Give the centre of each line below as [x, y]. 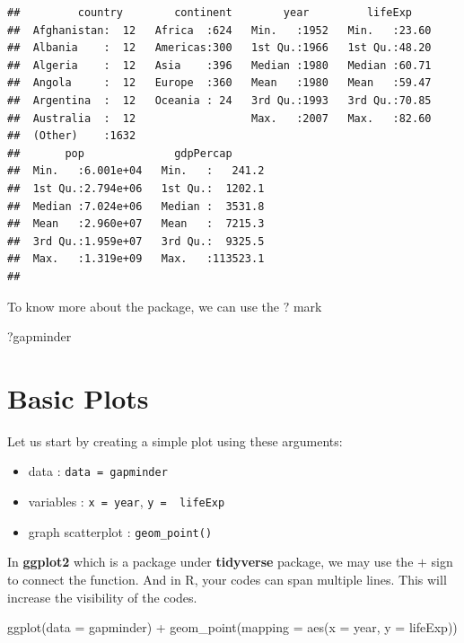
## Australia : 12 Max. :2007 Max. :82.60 [219, 118]
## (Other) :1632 [72, 136]
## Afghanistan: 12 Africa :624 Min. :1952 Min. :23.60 [219, 30]
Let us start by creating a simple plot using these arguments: [175, 440]
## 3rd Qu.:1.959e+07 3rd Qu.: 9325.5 [136, 241]
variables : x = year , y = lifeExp [127, 502]
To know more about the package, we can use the [144, 306]
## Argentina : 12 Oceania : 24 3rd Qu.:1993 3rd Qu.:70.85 [219, 100]
